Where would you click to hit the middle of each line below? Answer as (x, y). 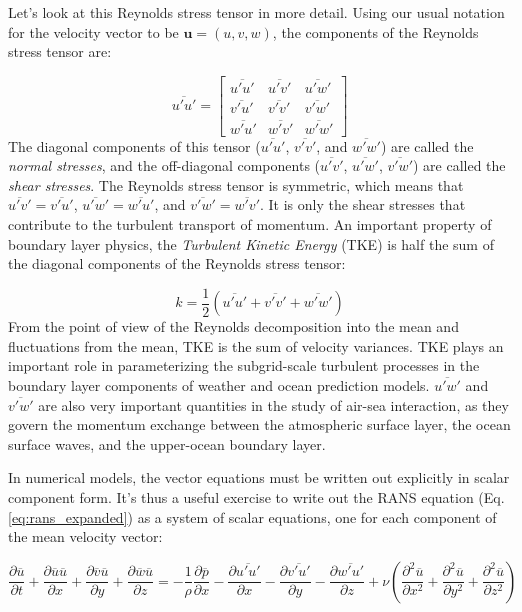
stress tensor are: (60, 51)
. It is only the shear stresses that (363, 204)
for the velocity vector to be (93, 31)
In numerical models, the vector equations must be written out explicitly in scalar (259, 477)
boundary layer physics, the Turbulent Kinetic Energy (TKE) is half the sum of (251, 243)
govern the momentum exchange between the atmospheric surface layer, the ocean (259, 424)
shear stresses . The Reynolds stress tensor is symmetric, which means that (236, 184)
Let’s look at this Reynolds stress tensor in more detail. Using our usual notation (256, 12)
